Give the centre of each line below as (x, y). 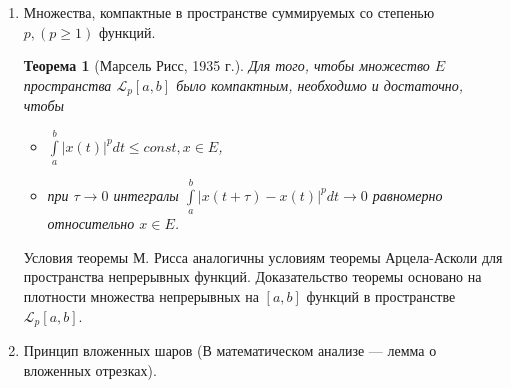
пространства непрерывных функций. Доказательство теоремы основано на (252, 276)
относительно (91, 223)
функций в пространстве (381, 295)
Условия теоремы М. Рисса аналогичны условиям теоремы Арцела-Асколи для (263, 256)
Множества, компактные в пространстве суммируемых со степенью (229, 12)
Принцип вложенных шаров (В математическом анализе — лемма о (230, 350)
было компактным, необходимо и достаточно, (320, 84)
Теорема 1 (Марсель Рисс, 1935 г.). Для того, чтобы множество (226, 65)
